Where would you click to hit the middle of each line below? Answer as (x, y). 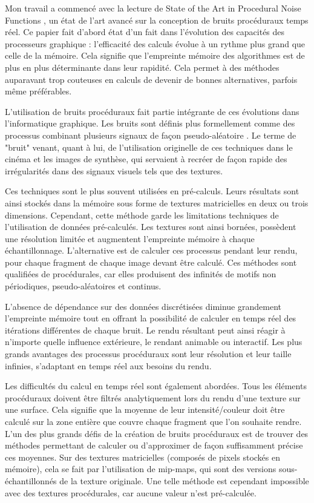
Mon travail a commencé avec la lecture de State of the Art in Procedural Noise (153, 8)
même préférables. (38, 91)
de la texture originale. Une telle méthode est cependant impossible (184, 480)
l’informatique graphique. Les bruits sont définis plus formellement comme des (150, 123)
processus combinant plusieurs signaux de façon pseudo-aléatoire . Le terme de (151, 135)
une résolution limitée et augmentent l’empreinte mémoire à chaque (130, 238)
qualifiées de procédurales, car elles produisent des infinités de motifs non (141, 274)
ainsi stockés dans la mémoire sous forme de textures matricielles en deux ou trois (157, 202)
